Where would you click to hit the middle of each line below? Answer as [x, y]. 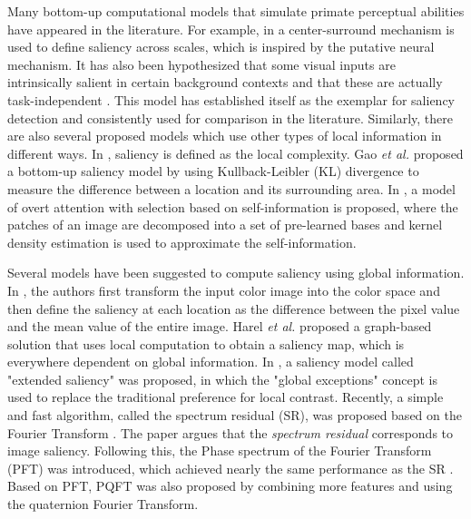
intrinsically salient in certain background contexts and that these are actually [225, 82]
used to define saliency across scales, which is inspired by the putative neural [221, 47]
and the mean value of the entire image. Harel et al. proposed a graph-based [220, 326]
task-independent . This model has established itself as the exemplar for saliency [231, 99]
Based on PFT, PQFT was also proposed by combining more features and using [230, 486]
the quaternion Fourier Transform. [103, 504]
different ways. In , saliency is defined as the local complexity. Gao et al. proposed [235, 153]
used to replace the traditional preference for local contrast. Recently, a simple [226, 397]
